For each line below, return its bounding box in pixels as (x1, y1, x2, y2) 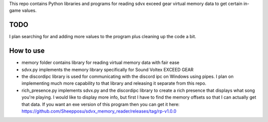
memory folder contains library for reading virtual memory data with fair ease (21, 60, 180, 65)
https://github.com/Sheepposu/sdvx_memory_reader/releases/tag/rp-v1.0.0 (21, 108, 177, 114)
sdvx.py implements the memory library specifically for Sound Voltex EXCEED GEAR (21, 66, 194, 72)
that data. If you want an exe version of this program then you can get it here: (21, 101, 180, 107)
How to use (9, 47, 45, 55)
